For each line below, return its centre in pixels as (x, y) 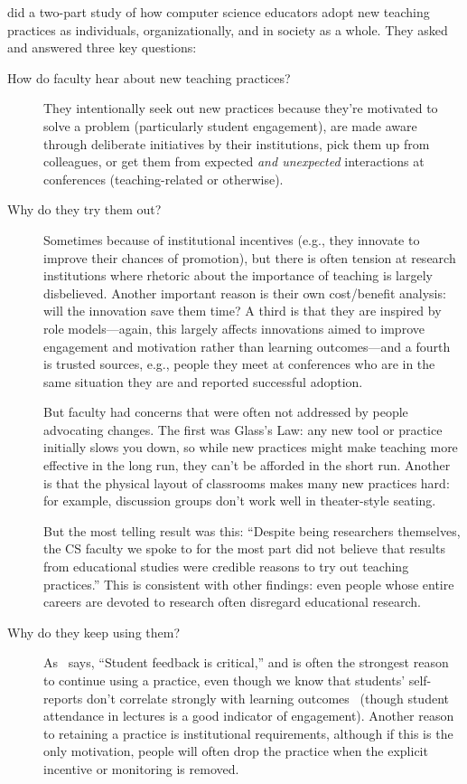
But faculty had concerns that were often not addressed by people (226, 412)
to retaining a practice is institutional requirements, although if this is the (248, 733)
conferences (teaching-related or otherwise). (163, 179)
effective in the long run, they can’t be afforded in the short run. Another (247, 465)
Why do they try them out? (84, 209)
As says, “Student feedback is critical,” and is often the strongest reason (246, 662)
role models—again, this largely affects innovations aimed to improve (234, 328)
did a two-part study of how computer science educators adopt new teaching (219, 12)
